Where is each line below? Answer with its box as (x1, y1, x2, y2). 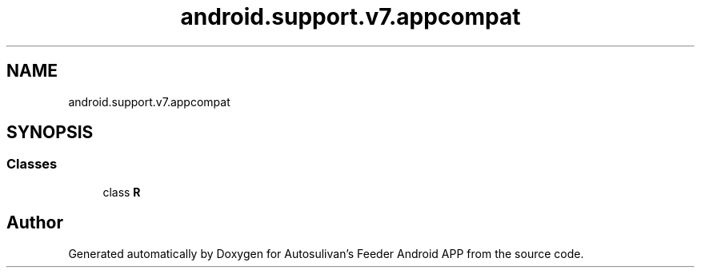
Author (6, 212, 63, 233)
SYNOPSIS (6, 122, 94, 143)
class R (102, 185, 141, 199)
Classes (6, 156, 58, 173)
